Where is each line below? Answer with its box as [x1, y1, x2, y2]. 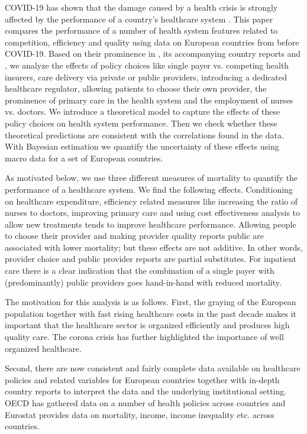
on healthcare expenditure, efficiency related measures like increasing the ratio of [5, 195, 298, 207]
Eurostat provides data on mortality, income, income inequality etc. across [5, 408, 274, 420]
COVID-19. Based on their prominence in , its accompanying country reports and [5, 47, 301, 60]
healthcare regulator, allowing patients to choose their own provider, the [5, 82, 267, 95]
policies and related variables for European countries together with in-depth [5, 373, 280, 386]
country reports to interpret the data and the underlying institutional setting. [5, 385, 287, 397]
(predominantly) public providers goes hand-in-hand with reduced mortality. [5, 276, 282, 288]
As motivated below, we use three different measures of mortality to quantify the [5, 171, 298, 184]
